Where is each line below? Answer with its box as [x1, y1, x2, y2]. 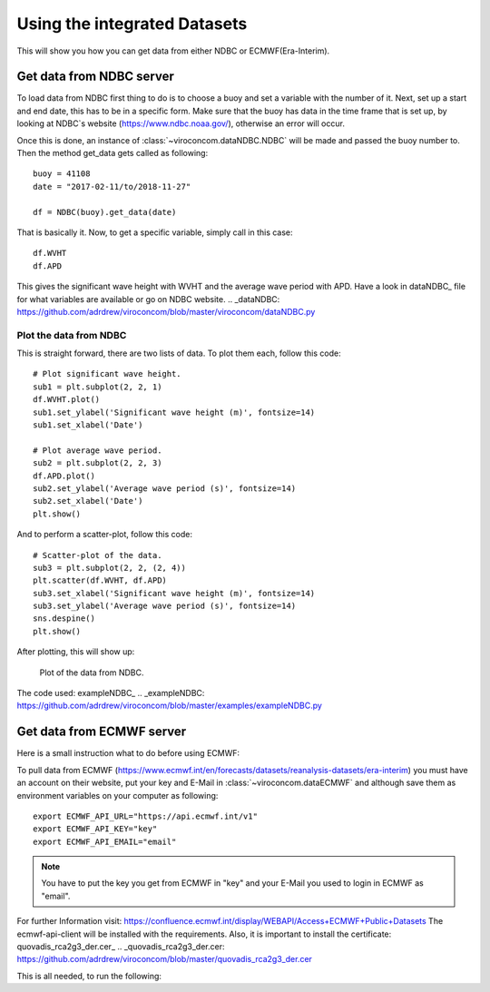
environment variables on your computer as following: [16, 790, 219, 800]
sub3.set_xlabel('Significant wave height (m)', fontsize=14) [33, 588, 316, 598]
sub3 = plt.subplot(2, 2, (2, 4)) [33, 563, 186, 573]
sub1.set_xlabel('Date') [33, 420, 143, 430]
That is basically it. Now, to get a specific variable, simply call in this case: [16, 227, 294, 238]
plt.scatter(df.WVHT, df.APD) [33, 575, 168, 585]
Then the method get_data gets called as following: [16, 148, 209, 159]
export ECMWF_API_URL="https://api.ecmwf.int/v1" [33, 810, 259, 821]
